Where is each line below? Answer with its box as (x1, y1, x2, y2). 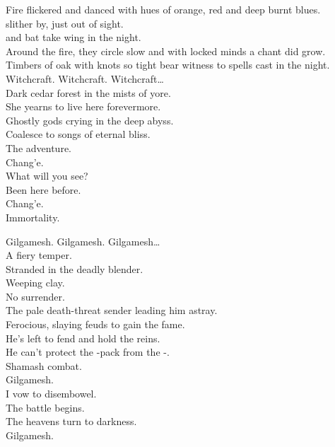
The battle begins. (6, 400, 85, 414)
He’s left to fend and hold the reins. (6, 330, 160, 345)
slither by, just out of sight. (6, 16, 124, 30)
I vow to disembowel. (6, 386, 97, 401)
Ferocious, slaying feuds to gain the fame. (6, 317, 185, 332)
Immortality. (6, 209, 60, 224)
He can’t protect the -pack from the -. (6, 344, 170, 359)
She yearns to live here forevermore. (6, 99, 161, 114)
